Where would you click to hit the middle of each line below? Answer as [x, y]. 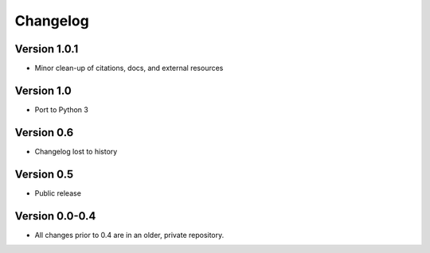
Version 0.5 [44, 174]
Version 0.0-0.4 [55, 216]
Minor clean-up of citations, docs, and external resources [129, 68]
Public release [58, 193]
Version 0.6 [44, 132]
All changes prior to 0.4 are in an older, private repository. [129, 235]
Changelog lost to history [76, 151]
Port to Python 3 [62, 109]
